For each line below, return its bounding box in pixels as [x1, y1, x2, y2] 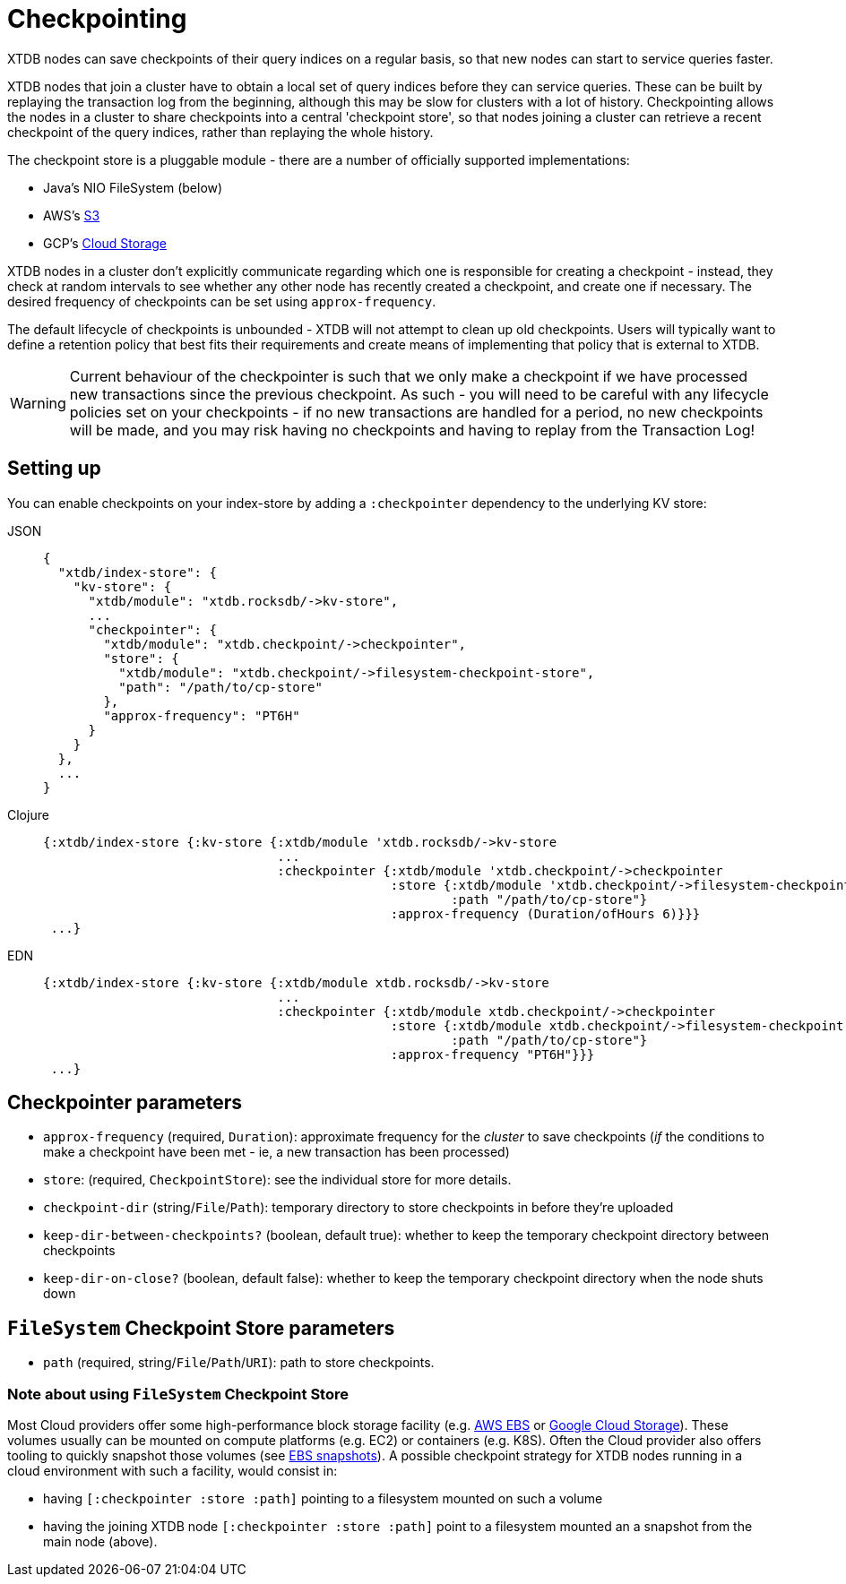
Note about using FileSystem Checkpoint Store [7, 1384, 349, 1403]
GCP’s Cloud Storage [43, 235, 168, 251]
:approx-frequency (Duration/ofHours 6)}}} [390, 906, 701, 921]
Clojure [7, 806, 49, 822]
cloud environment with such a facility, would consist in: [7, 1463, 338, 1479]
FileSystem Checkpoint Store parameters [7, 1316, 395, 1339]
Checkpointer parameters [7, 1091, 243, 1115]
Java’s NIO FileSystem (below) [43, 179, 223, 195]
